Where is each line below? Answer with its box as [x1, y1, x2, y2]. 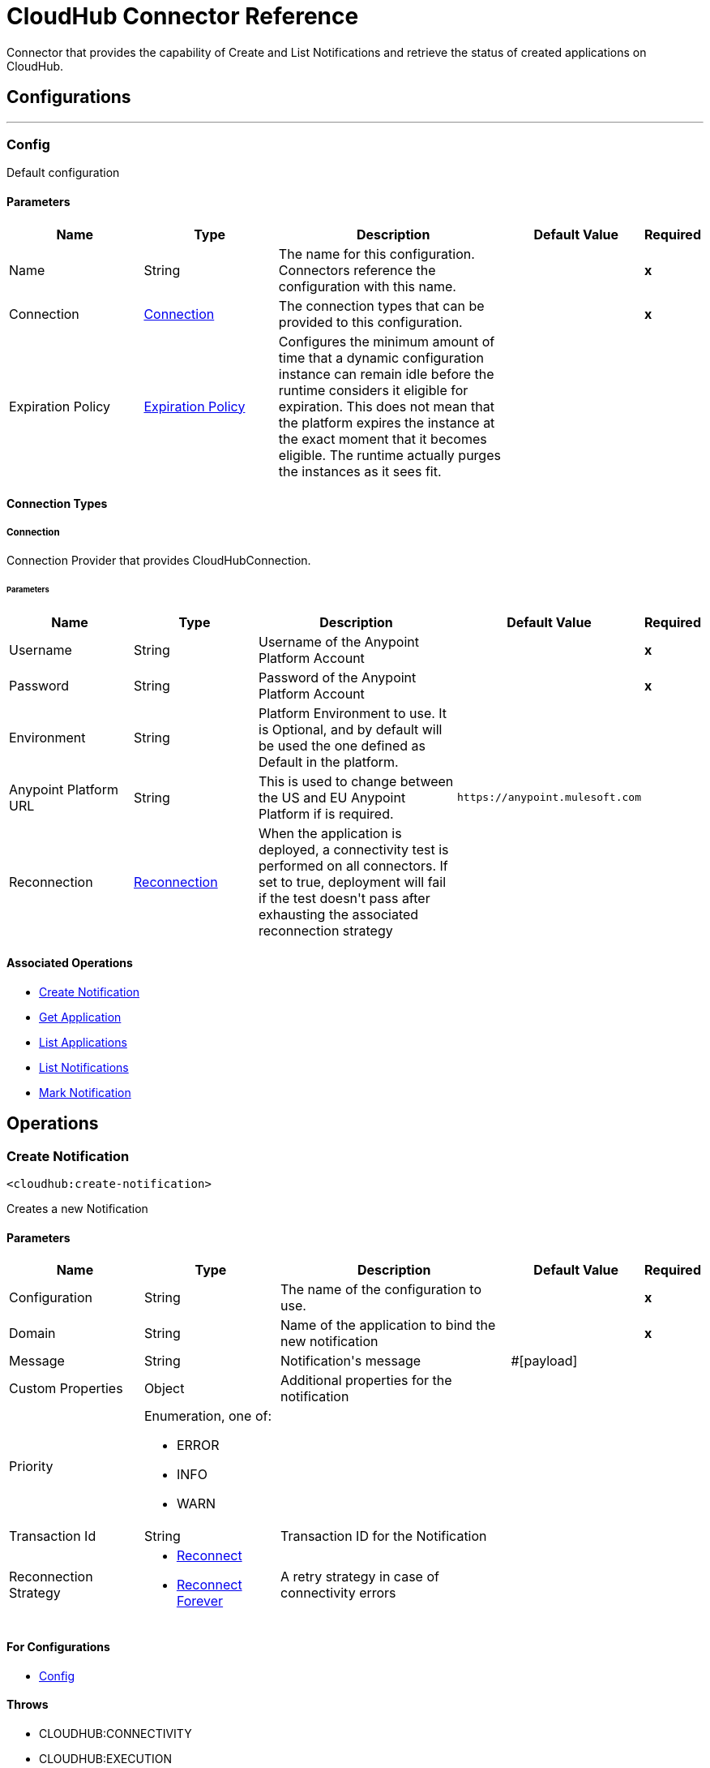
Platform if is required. [259, 805, 394, 822]
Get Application [39, 1009, 122, 1024]
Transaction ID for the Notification [280, 1528, 487, 1545]
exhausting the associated [259, 906, 419, 923]
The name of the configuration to [280, 1281, 482, 1298]
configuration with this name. [278, 277, 456, 295]
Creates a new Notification [6, 1202, 148, 1216]
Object [143, 1380, 185, 1397]
